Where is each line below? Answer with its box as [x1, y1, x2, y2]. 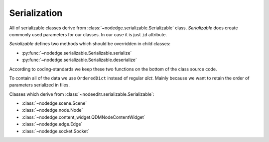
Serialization [9, 7, 63, 18]
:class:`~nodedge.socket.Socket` [21, 128, 90, 134]
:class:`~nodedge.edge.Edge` [21, 121, 83, 127]
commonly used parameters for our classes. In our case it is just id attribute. [9, 31, 167, 37]
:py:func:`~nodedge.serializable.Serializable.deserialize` [21, 57, 137, 63]
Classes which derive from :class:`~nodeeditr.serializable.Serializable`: [9, 91, 154, 97]
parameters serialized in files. [9, 82, 70, 88]
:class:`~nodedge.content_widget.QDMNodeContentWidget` [21, 114, 145, 120]
